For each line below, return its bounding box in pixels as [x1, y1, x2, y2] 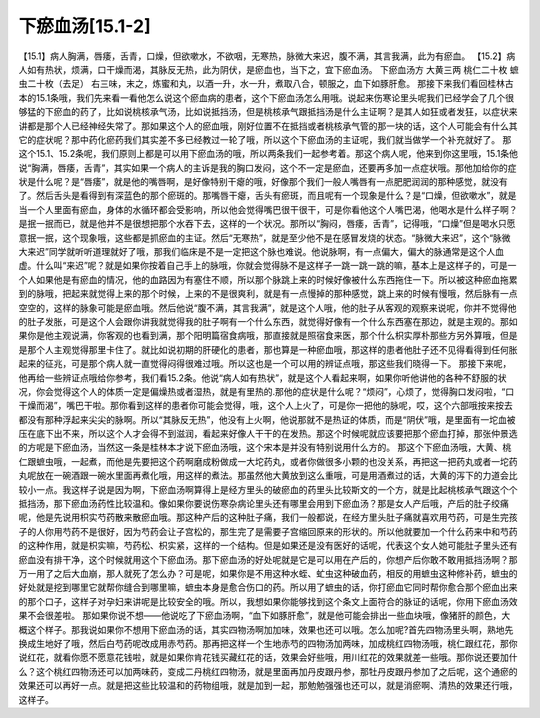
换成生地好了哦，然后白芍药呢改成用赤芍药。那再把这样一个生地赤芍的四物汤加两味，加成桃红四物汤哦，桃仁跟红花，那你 [18, 637, 518, 649]
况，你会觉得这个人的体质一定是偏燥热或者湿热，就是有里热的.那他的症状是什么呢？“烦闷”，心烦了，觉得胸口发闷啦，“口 [18, 385, 515, 397]
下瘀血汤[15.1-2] [18, 15, 151, 37]
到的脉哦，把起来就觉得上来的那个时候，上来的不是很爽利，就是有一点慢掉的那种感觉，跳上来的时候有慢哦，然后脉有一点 [18, 288, 518, 300]
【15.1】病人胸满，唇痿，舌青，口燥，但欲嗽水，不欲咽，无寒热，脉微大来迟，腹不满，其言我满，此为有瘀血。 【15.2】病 [18, 50, 516, 62]
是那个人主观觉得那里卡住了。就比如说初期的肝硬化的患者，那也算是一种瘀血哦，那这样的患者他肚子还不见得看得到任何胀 [18, 343, 518, 355]
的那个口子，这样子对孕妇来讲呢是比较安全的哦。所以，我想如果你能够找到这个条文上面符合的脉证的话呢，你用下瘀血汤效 [18, 595, 518, 607]
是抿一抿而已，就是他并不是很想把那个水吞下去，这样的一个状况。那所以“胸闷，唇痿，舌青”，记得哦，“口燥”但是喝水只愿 [18, 218, 516, 230]
